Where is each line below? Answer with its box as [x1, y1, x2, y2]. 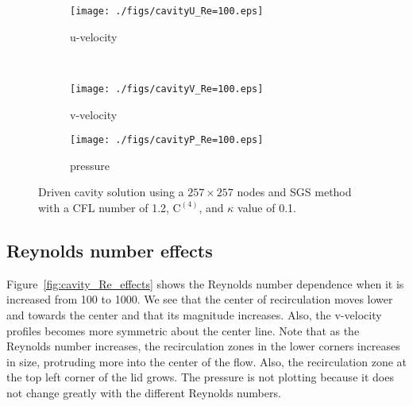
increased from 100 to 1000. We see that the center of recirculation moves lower [6, 291, 393, 307]
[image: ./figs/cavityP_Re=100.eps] [70, 134, 264, 146]
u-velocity [70, 28, 118, 44]
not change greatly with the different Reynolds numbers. [6, 384, 281, 400]
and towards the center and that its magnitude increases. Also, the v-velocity [6, 306, 382, 323]
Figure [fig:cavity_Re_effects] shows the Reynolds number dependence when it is [6, 275, 404, 292]
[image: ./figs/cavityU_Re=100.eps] [70, 6, 264, 17]
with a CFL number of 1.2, [38, 199, 169, 215]
